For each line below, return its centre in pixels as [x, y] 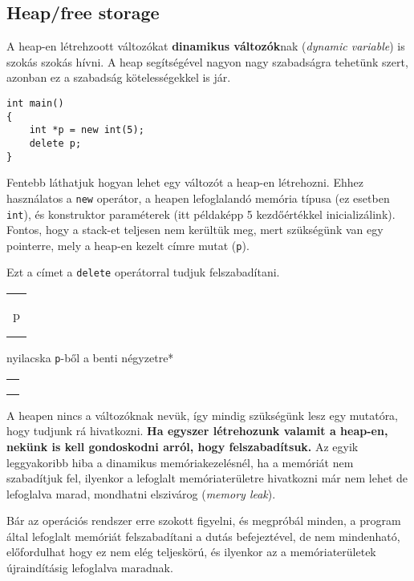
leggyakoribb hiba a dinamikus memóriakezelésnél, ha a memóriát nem [180, 462]
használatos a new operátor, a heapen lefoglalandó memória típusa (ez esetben [198, 198]
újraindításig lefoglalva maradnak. [90, 568]
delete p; [55, 143]
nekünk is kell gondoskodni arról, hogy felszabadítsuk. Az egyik [183, 446]
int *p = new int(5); [87, 130]
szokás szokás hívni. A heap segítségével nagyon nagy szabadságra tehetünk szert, [207, 61]
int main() [35, 103]
